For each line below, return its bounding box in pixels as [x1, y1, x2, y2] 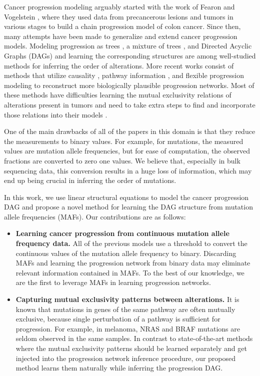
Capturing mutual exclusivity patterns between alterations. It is [15, 294, 239, 304]
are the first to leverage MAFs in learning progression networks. [15, 277, 211, 287]
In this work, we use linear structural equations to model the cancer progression [4, 191, 249, 202]
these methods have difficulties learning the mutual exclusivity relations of [4, 89, 231, 100]
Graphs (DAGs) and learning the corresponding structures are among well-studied [4, 50, 256, 60]
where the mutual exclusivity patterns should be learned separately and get [15, 343, 247, 353]
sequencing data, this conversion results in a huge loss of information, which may [4, 165, 252, 175]
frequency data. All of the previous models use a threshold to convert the [15, 238, 247, 248]
